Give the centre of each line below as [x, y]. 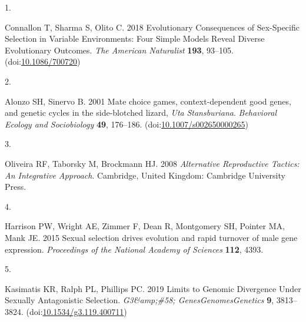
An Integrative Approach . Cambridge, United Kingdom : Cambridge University [145, 175]
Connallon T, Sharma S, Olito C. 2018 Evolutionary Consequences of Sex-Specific [152, 27]
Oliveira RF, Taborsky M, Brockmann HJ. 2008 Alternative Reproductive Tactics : [152, 163]
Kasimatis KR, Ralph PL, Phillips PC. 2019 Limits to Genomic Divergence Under [153, 288]
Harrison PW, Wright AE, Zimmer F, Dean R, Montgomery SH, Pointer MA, [145, 226]
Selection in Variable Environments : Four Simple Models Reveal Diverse [135, 38]
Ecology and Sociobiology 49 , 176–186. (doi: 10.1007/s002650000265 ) [127, 124]
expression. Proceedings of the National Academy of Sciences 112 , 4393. [134, 249]
